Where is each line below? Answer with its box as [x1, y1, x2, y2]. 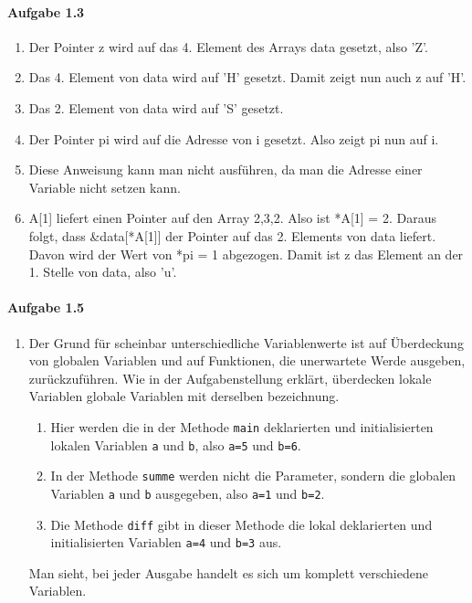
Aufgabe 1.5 [7, 298, 85, 317]
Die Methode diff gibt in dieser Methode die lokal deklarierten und [50, 514, 433, 534]
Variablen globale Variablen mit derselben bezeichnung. [28, 386, 340, 406]
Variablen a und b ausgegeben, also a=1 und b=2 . [50, 483, 325, 503]
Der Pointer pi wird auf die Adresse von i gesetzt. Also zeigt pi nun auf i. [28, 129, 439, 148]
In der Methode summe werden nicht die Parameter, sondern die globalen [50, 466, 456, 485]
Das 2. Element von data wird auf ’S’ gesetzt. [28, 98, 284, 117]
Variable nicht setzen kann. [28, 177, 181, 196]
